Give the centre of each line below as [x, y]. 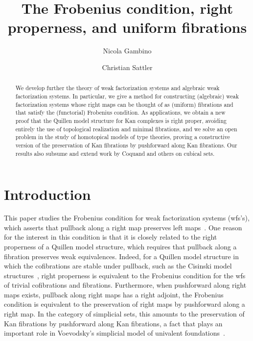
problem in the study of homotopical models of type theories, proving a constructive [123, 137]
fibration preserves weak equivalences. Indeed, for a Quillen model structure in [122, 256]
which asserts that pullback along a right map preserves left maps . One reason [123, 227]
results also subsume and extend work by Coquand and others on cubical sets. [115, 153]
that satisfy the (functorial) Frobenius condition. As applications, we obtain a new [120, 112]
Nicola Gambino [127, 51]
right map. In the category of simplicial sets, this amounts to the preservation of [124, 314]
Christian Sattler [127, 67]
